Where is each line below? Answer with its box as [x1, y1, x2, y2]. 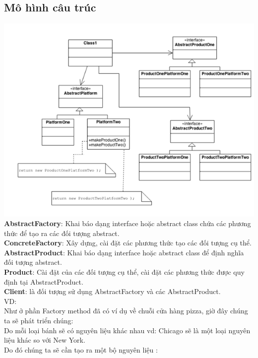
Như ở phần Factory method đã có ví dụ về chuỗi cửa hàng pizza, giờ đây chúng [4, 305, 248, 316]
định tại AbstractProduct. [4, 276, 83, 287]
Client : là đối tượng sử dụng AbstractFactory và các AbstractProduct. [4, 286, 221, 297]
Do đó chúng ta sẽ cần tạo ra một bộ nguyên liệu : [4, 344, 158, 355]
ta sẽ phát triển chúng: [4, 315, 73, 326]
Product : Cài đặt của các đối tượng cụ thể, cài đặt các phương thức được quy [4, 267, 245, 277]
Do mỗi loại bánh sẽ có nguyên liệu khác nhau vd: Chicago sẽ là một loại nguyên [4, 325, 251, 335]
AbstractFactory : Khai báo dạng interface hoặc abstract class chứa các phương [4, 218, 251, 229]
